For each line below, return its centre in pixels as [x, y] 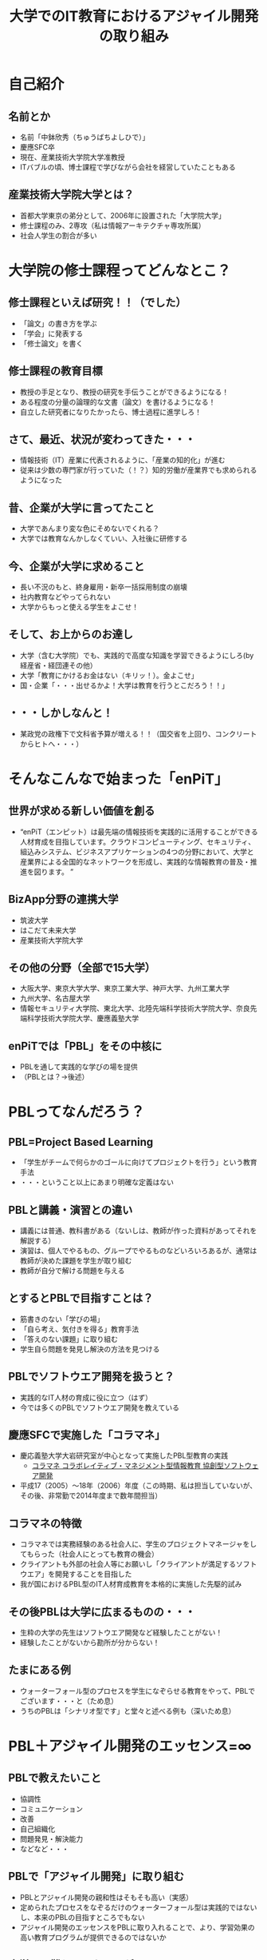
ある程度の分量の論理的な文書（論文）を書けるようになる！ [118, 401]
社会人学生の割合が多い [58, 235]
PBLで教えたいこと [55, 1778]
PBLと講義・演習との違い [71, 1210]
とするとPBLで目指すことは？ [81, 1298]
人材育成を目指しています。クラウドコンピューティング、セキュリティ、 [137, 841]
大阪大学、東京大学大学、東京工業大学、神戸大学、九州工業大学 [124, 988]
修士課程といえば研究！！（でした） [97, 303]
